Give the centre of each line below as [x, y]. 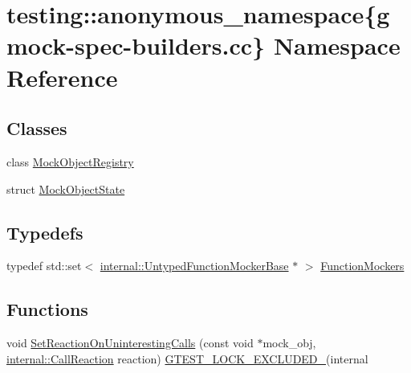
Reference [62, 77]
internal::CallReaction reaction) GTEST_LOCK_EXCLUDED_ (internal [187, 358]
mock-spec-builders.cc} [136, 45]
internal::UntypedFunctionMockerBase [194, 266]
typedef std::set [44, 266]
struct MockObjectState [66, 189]
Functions [47, 309]
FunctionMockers [362, 266]
